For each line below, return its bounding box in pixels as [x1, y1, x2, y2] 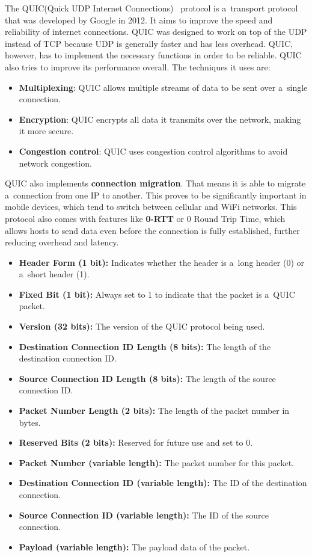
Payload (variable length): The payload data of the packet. [19, 540, 250, 553]
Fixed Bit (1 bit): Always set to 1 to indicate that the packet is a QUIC [19, 288, 295, 300]
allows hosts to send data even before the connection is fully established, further [5, 224, 300, 236]
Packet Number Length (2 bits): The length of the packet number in [19, 404, 290, 417]
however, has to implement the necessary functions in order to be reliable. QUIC [5, 49, 302, 61]
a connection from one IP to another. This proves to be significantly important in [5, 188, 307, 201]
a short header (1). [19, 268, 90, 280]
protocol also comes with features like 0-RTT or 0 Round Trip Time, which [5, 212, 286, 224]
